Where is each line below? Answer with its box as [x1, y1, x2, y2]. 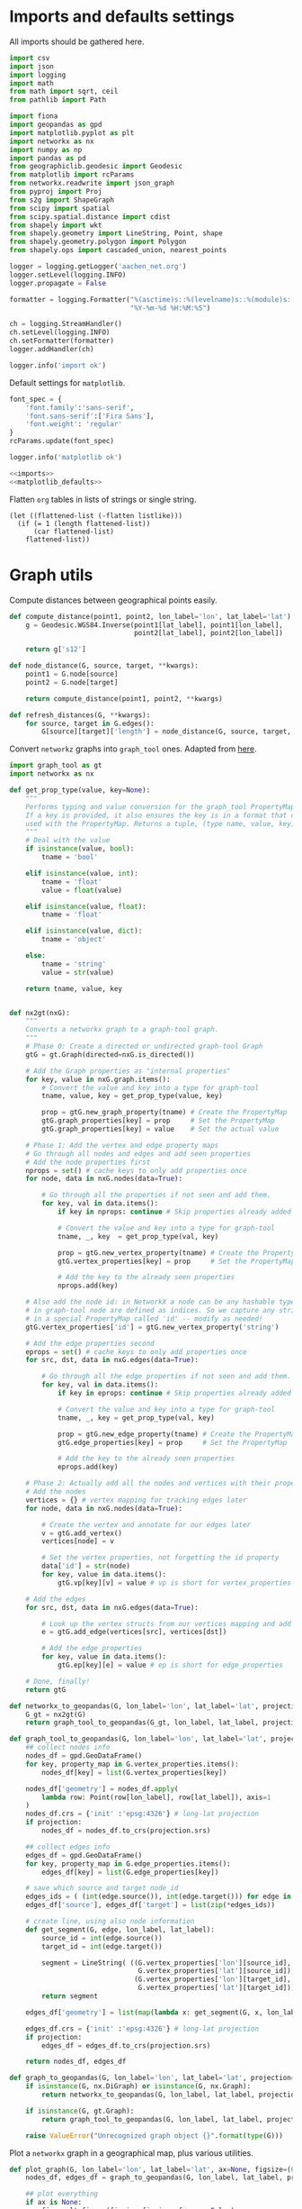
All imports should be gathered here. [9, 36, 146, 47]
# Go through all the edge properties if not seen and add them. [41, 1372, 292, 1381]
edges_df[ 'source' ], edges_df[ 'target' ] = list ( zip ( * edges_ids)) [25, 1901, 276, 1910]
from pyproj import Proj [9, 187, 102, 196]
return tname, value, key [25, 984, 123, 993]
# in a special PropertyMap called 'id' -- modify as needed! [25, 1314, 263, 1323]
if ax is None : [25, 2198, 83, 2207]
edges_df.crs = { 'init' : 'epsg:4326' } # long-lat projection [25, 2024, 259, 2033]
